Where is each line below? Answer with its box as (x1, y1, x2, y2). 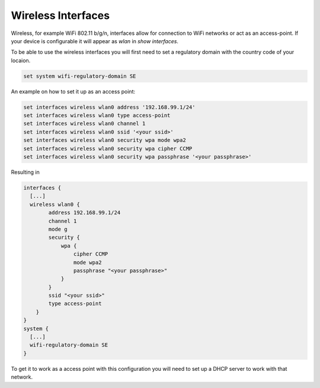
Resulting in (11, 169, 40, 176)
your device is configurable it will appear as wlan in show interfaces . (11, 37, 179, 44)
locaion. (11, 57, 31, 64)
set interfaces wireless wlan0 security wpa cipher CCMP (23, 145, 193, 152)
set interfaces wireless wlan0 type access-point (23, 112, 171, 119)
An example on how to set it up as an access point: (11, 88, 136, 95)
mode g (48, 225, 68, 232)
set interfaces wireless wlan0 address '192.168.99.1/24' (23, 104, 196, 111)
